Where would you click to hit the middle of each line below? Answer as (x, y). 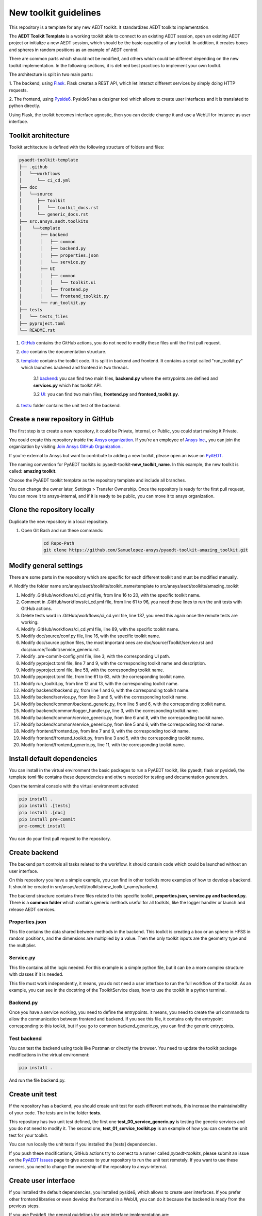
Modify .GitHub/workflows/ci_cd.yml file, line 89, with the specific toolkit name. (100, 629)
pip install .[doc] (42, 813)
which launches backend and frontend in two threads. (75, 368)
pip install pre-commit (48, 819)
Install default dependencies (53, 759)
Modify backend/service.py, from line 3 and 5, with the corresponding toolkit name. (104, 697)
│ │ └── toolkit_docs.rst (59, 207)
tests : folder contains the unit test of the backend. (71, 405)
